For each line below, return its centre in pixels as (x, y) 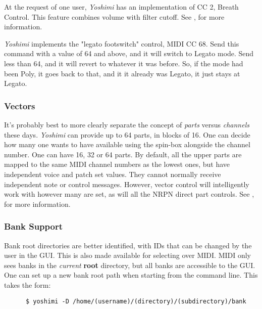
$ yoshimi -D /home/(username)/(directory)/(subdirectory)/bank (136, 301)
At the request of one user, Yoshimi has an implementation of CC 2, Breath (121, 7)
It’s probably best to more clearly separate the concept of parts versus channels (127, 124)
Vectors (20, 105)
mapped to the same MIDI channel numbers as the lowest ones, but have (117, 164)
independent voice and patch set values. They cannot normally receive (113, 174)
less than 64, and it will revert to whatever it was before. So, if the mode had (124, 63)
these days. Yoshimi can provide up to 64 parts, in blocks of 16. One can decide (127, 134)
